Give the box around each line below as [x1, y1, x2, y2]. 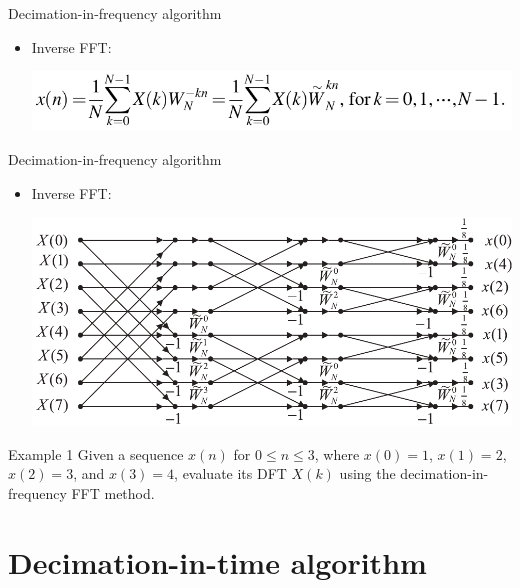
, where [314, 443, 360, 464]
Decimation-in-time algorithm [8, 541, 427, 582]
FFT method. [71, 482, 155, 503]
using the [339, 463, 396, 484]
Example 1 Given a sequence [8, 443, 184, 464]
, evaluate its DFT [174, 463, 287, 484]
